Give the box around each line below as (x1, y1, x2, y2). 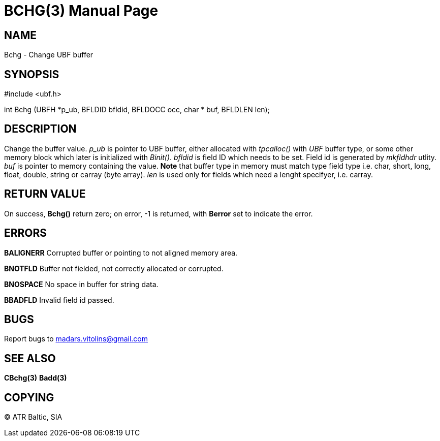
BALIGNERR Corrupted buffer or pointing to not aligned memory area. (4, 248, 238, 257)
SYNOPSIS (4, 68, 59, 81)
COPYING (4, 391, 54, 404)
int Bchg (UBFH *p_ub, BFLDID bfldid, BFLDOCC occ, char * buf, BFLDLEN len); (4, 105, 270, 114)
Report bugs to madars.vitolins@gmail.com (4, 334, 148, 343)
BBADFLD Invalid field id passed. (4, 295, 114, 304)
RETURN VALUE (4, 187, 86, 201)
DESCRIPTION (4, 122, 77, 136)
